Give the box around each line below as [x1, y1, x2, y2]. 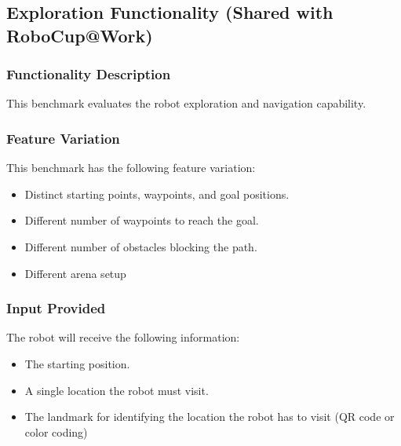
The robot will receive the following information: [6, 329, 240, 345]
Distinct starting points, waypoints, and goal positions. [24, 185, 290, 202]
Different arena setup [24, 265, 126, 281]
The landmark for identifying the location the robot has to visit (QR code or [24, 408, 395, 425]
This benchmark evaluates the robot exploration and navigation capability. [6, 95, 366, 111]
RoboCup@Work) [6, 23, 153, 47]
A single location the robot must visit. [24, 382, 209, 398]
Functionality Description [6, 64, 171, 84]
